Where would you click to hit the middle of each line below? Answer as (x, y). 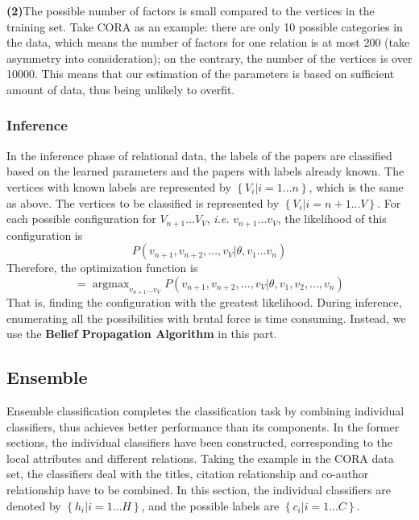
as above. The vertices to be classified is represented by (143, 202)
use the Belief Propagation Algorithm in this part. (142, 334)
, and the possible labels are (210, 505)
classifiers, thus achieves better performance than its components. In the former (203, 426)
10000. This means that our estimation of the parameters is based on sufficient (201, 74)
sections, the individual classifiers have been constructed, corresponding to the (200, 442)
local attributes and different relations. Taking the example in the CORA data (200, 458)
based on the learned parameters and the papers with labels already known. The (205, 171)
